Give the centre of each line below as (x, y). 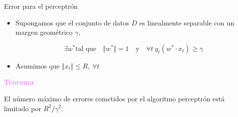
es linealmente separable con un (187, 22)
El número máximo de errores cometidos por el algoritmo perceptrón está (114, 98)
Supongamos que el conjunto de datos (72, 22)
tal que (86, 49)
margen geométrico (44, 32)
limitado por (23, 108)
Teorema (19, 82)
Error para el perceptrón (41, 6)
